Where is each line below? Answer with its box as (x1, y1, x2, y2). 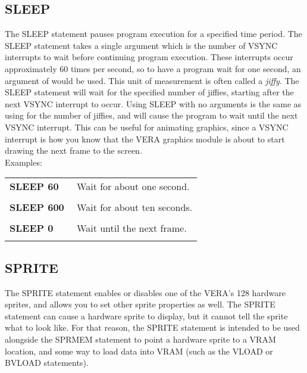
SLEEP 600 (10, 200, 64, 215)
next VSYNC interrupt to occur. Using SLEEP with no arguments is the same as (5, 97, 302, 110)
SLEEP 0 (10, 221, 54, 235)
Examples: (5, 156, 42, 168)
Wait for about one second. (77, 179, 190, 194)
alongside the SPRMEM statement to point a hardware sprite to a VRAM (5, 332, 276, 345)
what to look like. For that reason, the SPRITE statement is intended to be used (5, 321, 300, 334)
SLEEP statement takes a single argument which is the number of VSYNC (5, 39, 278, 51)
